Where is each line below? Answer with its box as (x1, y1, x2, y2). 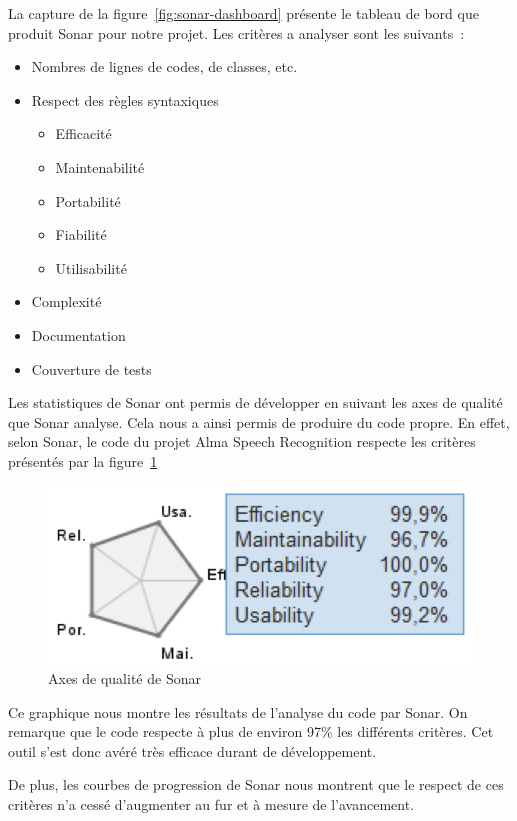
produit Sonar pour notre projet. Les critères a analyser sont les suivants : (8, 22, 465, 43)
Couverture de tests (31, 358, 152, 379)
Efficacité (55, 123, 112, 144)
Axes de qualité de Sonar (48, 667, 201, 688)
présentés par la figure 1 (8, 450, 158, 471)
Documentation (31, 324, 126, 345)
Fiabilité (55, 224, 107, 245)
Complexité (31, 291, 102, 312)
